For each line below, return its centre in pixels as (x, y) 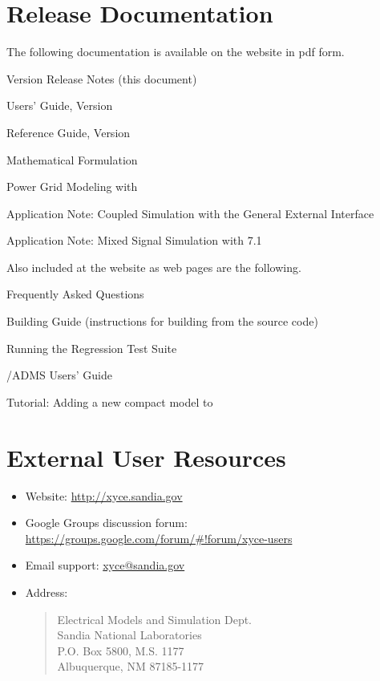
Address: (46, 592)
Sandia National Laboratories (129, 635)
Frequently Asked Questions (75, 294)
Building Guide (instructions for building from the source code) (162, 321)
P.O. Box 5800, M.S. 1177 (121, 650)
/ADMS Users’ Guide (59, 375)
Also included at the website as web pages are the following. (154, 267)
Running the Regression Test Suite (92, 348)
